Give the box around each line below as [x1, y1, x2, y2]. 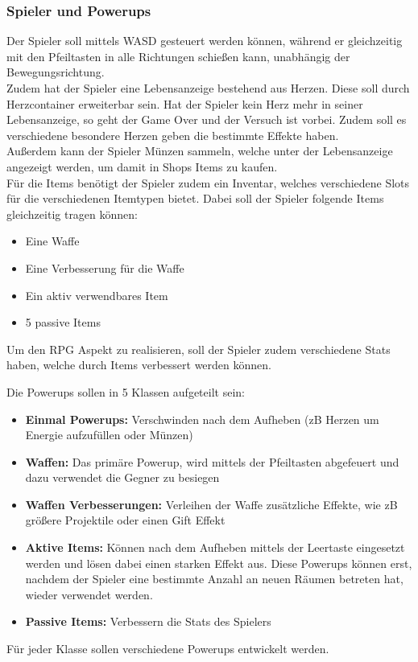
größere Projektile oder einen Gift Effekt [25, 512, 226, 528]
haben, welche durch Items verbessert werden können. [6, 356, 271, 373]
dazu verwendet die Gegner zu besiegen [25, 469, 220, 486]
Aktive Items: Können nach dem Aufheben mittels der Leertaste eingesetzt [25, 539, 405, 556]
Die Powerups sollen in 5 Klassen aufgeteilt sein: [6, 383, 245, 400]
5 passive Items [25, 314, 101, 331]
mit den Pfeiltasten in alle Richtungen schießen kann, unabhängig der [6, 47, 350, 64]
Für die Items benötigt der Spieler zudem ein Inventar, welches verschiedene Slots [6, 174, 410, 191]
